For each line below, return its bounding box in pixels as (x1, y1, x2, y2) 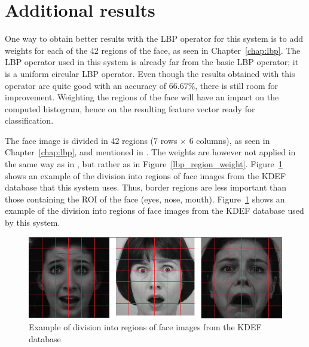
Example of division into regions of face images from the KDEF (29, 320, 262, 333)
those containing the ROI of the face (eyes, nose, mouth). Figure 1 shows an (5, 192, 285, 205)
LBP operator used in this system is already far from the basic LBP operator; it (5, 56, 299, 68)
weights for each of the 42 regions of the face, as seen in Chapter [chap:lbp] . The (5, 44, 301, 56)
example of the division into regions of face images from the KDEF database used (5, 204, 304, 217)
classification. (5, 114, 54, 127)
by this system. (5, 216, 60, 229)
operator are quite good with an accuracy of (5, 79, 167, 91)
